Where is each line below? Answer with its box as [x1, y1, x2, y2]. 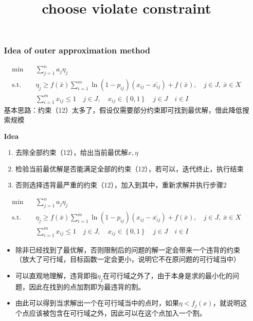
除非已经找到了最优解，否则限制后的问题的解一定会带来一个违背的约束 [15, 244, 240, 254]
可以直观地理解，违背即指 [15, 270, 97, 280]
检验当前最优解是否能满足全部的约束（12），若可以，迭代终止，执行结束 [15, 163, 244, 173]
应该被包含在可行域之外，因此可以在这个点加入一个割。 [29, 307, 206, 318]
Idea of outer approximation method [4, 44, 150, 56]
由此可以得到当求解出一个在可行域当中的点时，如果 [15, 298, 179, 308]
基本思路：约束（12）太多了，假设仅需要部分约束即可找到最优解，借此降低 [4, 105, 242, 115]
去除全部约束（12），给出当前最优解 [15, 147, 128, 157]
